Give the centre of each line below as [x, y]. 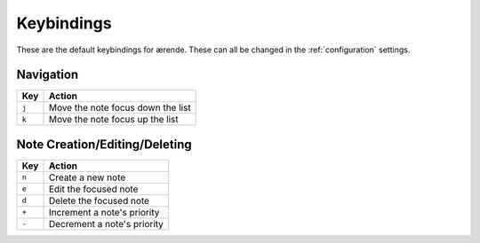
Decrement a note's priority [106, 223]
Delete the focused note [99, 200]
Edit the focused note [93, 189]
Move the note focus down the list [120, 108]
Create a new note [87, 177]
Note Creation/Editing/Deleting [104, 144]
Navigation [48, 75]
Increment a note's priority [104, 212]
